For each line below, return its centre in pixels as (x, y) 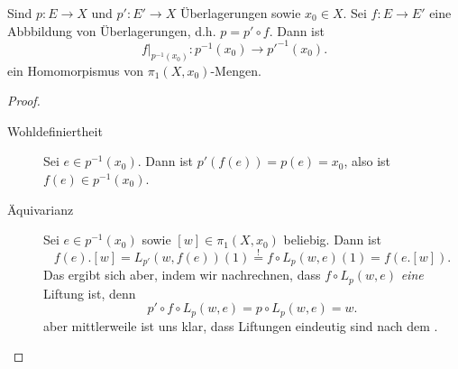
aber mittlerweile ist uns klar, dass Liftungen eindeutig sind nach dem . (241, 325)
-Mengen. (236, 70)
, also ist (367, 161)
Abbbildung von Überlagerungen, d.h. (112, 30)
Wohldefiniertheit (55, 130)
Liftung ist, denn (90, 293)
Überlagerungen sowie (240, 13)
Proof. (24, 101)
